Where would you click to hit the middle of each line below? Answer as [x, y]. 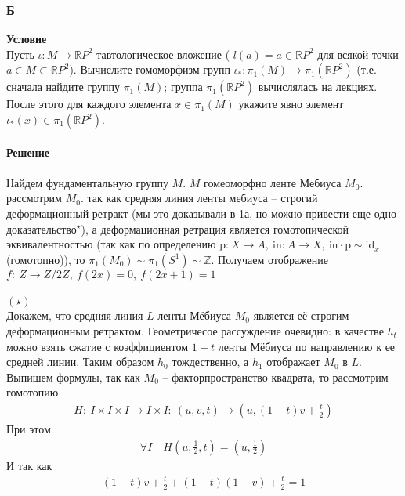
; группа [183, 87]
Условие [27, 39]
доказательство [42, 228]
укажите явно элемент [291, 104]
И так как [29, 465]
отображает [293, 362]
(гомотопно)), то [46, 259]
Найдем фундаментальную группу [87, 182]
